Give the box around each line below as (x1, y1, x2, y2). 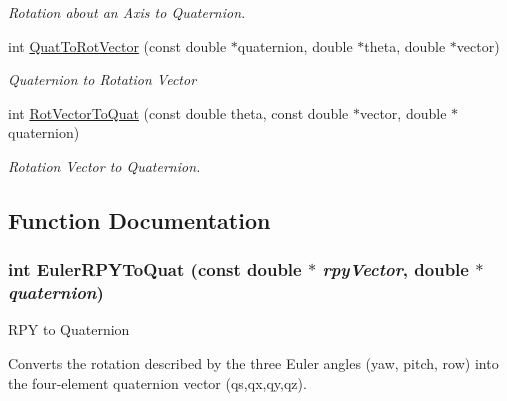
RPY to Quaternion (8, 319, 130, 340)
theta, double (364, 35, 446, 56)
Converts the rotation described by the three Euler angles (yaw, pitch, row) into (8, 353, 499, 374)
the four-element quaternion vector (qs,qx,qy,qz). (8, 372, 307, 393)
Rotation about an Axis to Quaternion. (8, 2, 246, 22)
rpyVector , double (322, 257, 469, 282)
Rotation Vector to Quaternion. (8, 155, 201, 176)
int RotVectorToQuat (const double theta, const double (8, 102, 349, 123)
